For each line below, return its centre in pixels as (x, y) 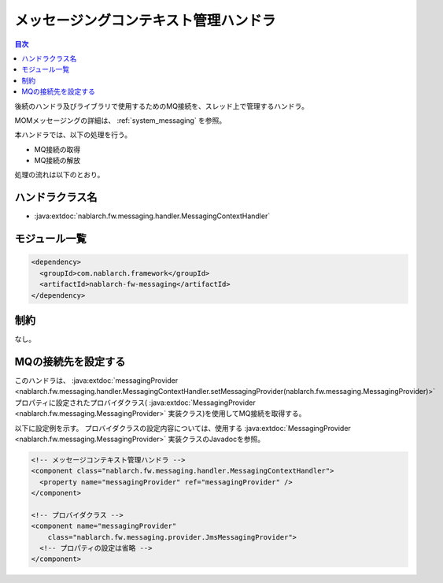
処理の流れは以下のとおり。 (59, 175)
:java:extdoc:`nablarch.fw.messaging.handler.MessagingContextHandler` (152, 216)
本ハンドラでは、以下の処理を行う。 (73, 135)
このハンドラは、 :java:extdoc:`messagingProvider (96, 380)
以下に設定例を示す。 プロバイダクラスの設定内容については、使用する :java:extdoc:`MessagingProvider (183, 428)
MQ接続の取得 (57, 149)
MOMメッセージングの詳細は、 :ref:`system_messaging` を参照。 (120, 120)
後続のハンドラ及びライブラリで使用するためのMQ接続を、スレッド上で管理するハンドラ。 (162, 106)
